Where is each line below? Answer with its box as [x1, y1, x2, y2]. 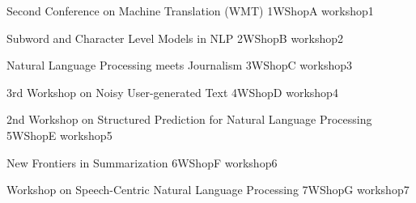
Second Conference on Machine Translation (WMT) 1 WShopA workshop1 [6, 2, 374, 19]
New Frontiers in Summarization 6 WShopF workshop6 [6, 154, 278, 171]
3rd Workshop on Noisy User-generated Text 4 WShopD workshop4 [6, 83, 338, 100]
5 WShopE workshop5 [6, 126, 112, 143]
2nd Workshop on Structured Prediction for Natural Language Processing [6, 111, 372, 128]
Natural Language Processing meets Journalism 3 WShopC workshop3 [6, 57, 353, 74]
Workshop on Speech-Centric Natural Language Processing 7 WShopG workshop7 [6, 181, 410, 198]
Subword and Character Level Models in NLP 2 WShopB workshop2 [6, 29, 344, 46]
